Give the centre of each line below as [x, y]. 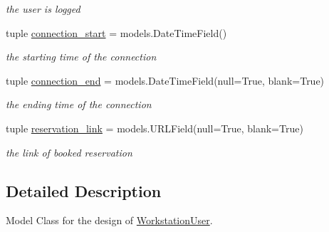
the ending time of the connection [79, 104]
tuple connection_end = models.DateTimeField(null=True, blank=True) [165, 80]
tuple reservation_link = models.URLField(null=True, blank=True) [155, 128]
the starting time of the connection [81, 57]
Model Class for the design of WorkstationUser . [109, 220]
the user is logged [43, 9]
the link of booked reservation [69, 152]
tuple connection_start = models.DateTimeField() [116, 32]
